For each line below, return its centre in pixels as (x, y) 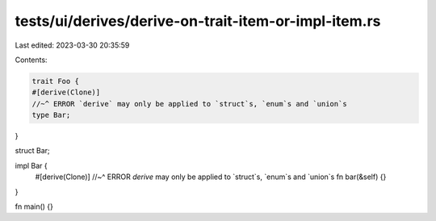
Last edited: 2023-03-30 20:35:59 (72, 45)
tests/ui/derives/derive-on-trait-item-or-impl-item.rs (198, 21)
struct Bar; (32, 151)
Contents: (31, 60)
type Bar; (51, 115)
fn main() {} (34, 206)
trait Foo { (56, 81)
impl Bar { (31, 165)
